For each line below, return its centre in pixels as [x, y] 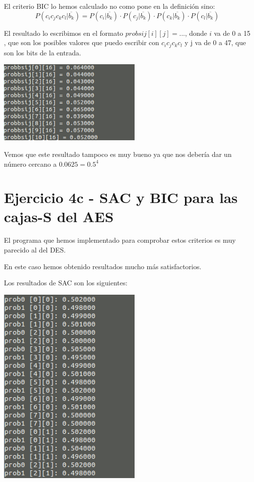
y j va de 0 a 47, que [215, 42]
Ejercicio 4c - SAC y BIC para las [121, 197]
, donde [196, 33]
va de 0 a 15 [232, 33]
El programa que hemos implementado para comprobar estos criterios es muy [120, 240]
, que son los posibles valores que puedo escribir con [82, 42]
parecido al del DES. [35, 250]
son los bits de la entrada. [43, 52]
